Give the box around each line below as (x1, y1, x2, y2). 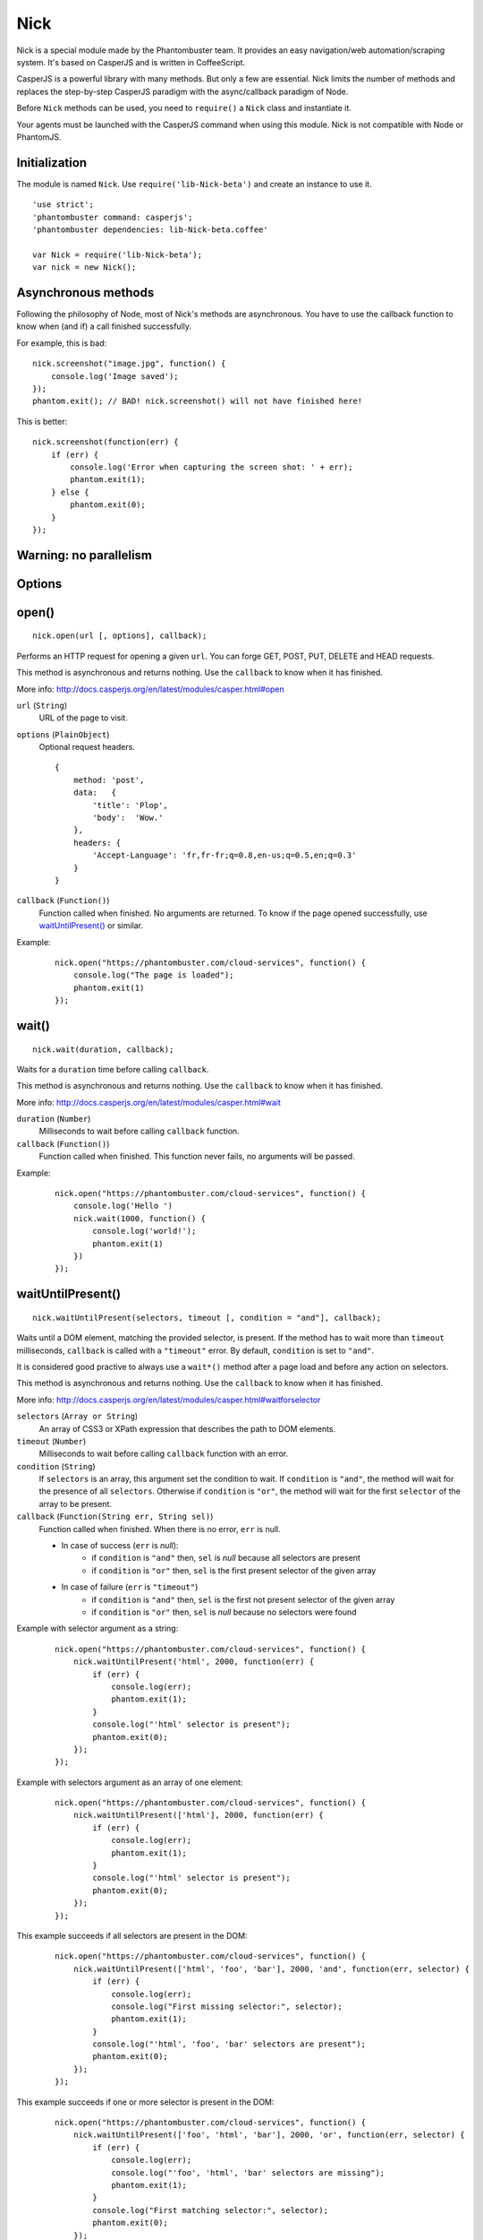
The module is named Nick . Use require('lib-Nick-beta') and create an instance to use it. (16, 178, 372, 189)
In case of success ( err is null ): (61, 1540, 179, 1551)
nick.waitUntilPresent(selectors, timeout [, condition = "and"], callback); (32, 1313, 382, 1322)
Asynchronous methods (16, 285, 155, 300)
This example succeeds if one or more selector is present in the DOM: (16, 2097, 275, 2107)
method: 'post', (72, 775, 145, 785)
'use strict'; (32, 200, 94, 210)
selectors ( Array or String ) (16, 1411, 139, 1422)
